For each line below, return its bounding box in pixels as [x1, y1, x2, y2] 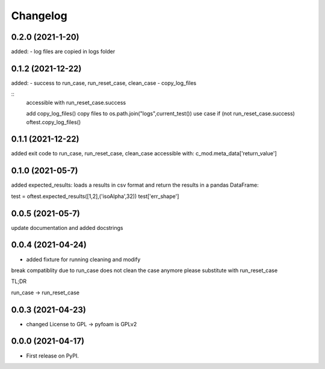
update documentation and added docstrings [11, 224, 123, 231]
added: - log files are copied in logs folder [11, 48, 116, 55]
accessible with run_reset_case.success [26, 99, 126, 106]
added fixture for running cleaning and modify [26, 256, 141, 263]
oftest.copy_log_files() [26, 118, 81, 126]
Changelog [11, 9, 67, 22]
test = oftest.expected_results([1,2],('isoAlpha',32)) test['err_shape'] [11, 193, 179, 200]
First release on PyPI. [26, 352, 79, 359]
